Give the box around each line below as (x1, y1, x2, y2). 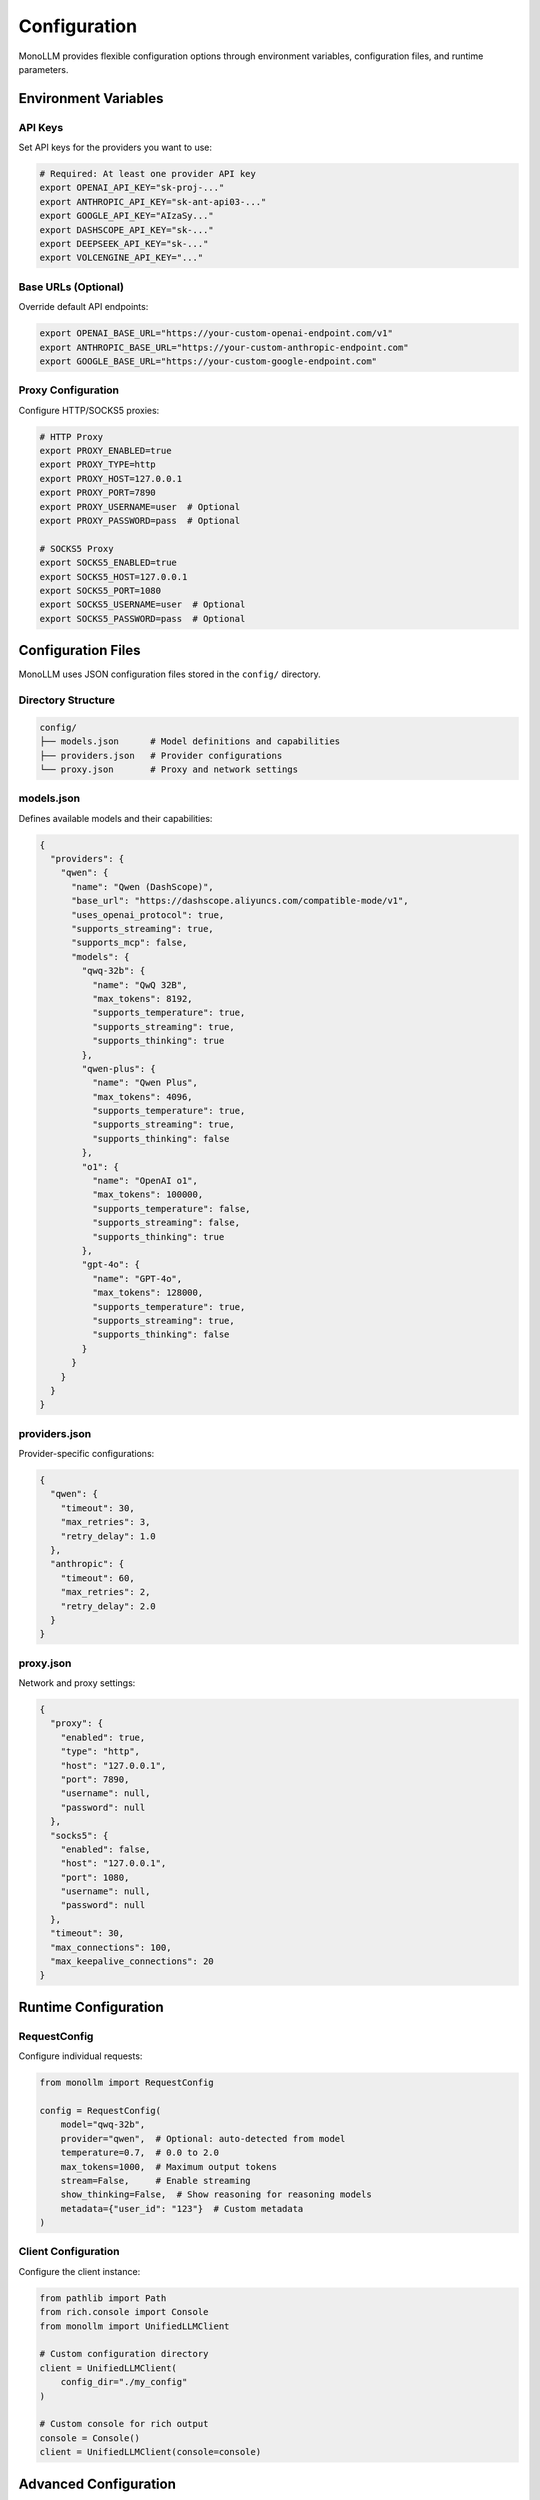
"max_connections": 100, (50, 1941, 172, 1953)
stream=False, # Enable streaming (60, 2175, 251, 2186)
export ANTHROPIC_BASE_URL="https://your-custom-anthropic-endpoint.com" (39, 341, 409, 353)
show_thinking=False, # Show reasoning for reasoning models (60, 2189, 372, 2200)
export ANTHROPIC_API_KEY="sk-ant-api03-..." (39, 196, 267, 207)
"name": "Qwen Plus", (91, 1077, 199, 1089)
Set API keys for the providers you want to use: (18, 141, 213, 154)
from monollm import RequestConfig (39, 2077, 214, 2089)
